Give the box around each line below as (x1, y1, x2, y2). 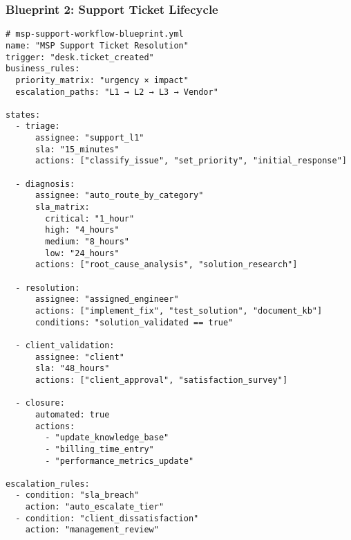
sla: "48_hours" (35, 363, 110, 374)
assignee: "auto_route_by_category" (35, 190, 204, 201)
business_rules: (6, 64, 80, 74)
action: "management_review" (25, 525, 159, 535)
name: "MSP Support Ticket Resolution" (6, 40, 189, 51)
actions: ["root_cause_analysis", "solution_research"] (35, 260, 298, 270)
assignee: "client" (35, 352, 124, 362)
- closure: (15, 398, 65, 408)
